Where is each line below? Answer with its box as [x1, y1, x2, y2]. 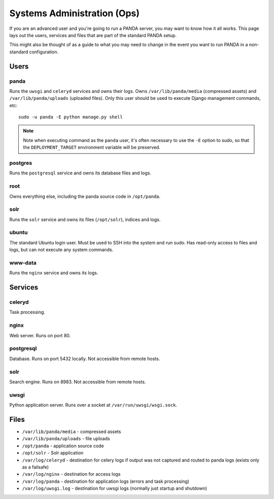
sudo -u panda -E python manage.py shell [18, 114, 123, 120]
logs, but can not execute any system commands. [9, 246, 114, 253]
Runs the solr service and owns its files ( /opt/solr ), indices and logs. [9, 216, 161, 223]
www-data [9, 259, 37, 266]
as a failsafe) [22, 464, 49, 470]
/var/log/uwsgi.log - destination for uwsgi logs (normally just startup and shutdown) [22, 485, 208, 491]
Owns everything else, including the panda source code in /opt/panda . [9, 193, 161, 199]
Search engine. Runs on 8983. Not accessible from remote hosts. [9, 378, 146, 385]
